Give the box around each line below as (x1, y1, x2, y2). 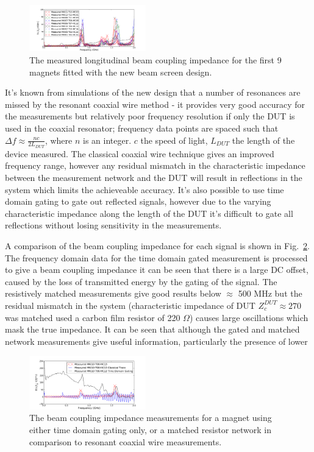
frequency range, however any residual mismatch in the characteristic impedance (5, 159, 305, 172)
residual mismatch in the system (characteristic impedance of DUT (5, 298, 255, 311)
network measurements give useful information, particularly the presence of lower (5, 334, 308, 347)
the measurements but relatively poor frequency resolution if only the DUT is (5, 110, 295, 122)
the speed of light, (140, 133, 208, 146)
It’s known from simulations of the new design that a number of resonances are (5, 86, 301, 99)
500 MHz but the (238, 287, 302, 300)
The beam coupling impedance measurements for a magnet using (29, 411, 272, 424)
